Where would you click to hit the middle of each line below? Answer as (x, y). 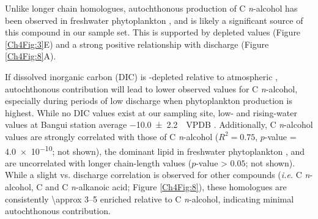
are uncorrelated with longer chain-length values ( (98, 162)
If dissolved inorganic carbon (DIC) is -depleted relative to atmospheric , (141, 76)
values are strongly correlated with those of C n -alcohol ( (112, 136)
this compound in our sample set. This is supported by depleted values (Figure (153, 32)
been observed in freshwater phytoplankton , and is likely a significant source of (154, 20)
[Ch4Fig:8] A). (31, 56)
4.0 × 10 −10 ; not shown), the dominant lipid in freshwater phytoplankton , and (155, 150)
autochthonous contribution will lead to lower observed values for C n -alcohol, (151, 88)
